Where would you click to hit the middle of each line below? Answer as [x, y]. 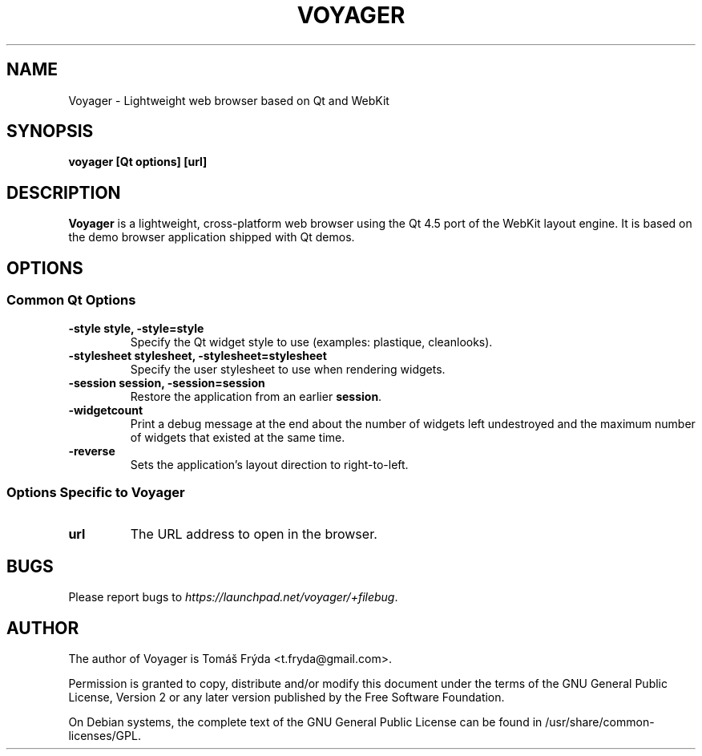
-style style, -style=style [136, 328]
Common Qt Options [71, 300]
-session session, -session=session [167, 382]
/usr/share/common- [600, 722]
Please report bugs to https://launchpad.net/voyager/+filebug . [233, 597]
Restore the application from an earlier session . [256, 396]
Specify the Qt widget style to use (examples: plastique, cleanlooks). [311, 342]
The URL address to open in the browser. [254, 534]
